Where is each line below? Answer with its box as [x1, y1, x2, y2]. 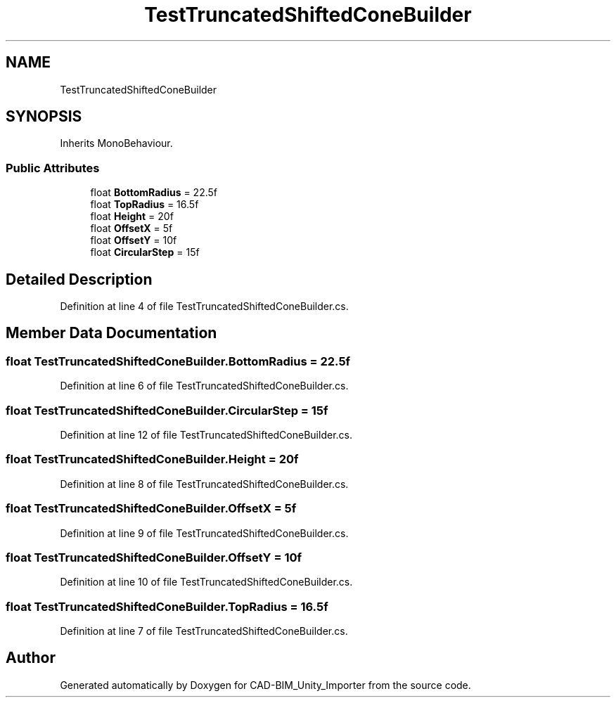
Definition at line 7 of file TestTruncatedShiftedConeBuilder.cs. [60, 625, 348, 637]
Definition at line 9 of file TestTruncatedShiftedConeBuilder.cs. [60, 527, 349, 539]
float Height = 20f [90, 210, 174, 223]
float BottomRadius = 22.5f [90, 186, 218, 199]
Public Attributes [6, 160, 100, 175]
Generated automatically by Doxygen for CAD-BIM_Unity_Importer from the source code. [60, 678, 471, 691]
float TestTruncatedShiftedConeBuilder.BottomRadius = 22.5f [6, 354, 351, 368]
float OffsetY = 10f [90, 234, 177, 247]
